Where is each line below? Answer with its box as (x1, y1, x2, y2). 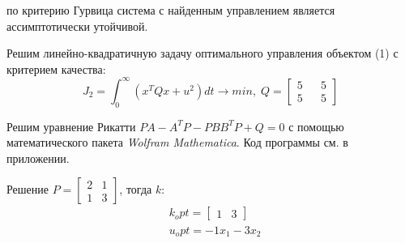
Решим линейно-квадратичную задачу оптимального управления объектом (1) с (6, 45, 399, 62)
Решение (6, 181, 49, 198)
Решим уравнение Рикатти (6, 117, 136, 134)
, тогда (119, 181, 152, 198)
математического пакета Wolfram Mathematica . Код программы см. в (6, 134, 348, 151)
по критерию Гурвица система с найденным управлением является (6, 2, 335, 18)
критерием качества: (6, 60, 106, 77)
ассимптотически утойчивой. (6, 17, 148, 34)
